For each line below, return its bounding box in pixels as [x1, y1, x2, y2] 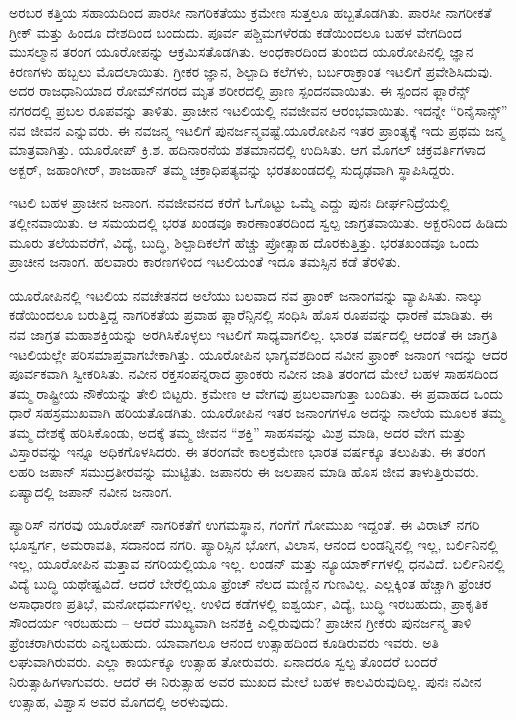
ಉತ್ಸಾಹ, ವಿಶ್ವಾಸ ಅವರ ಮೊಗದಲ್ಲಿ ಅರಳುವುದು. [9, 690, 229, 711]
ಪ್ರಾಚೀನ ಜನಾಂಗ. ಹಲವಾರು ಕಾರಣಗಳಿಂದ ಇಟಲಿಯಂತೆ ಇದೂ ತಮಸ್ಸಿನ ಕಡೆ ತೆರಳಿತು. [9, 251, 401, 272]
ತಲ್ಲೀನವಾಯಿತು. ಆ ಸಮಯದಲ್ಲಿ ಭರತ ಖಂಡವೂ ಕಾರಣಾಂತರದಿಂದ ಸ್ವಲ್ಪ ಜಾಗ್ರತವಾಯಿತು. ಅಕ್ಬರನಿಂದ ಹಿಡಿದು [9, 211, 508, 232]
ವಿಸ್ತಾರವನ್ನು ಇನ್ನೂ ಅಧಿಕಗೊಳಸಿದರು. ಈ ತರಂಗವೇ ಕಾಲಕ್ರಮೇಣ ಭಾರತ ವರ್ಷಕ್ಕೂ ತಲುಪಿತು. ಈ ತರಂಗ [9, 441, 486, 462]
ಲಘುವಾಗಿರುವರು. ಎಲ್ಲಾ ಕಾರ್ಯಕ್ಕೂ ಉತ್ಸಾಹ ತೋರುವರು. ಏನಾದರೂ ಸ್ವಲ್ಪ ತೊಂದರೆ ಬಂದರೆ [9, 651, 438, 672]
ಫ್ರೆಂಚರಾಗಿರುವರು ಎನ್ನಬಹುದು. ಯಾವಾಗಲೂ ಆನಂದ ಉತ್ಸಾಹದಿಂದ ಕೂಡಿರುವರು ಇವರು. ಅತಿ [9, 631, 439, 652]
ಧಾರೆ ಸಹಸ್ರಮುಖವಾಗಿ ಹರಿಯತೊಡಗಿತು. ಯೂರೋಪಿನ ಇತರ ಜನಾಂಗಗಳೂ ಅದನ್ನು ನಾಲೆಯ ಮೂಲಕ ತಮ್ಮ [9, 402, 505, 423]
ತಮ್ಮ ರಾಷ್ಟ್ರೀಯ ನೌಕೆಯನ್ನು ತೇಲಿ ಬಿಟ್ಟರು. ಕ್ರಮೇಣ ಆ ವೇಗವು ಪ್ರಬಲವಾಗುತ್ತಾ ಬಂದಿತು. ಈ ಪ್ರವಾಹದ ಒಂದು [9, 382, 503, 403]
